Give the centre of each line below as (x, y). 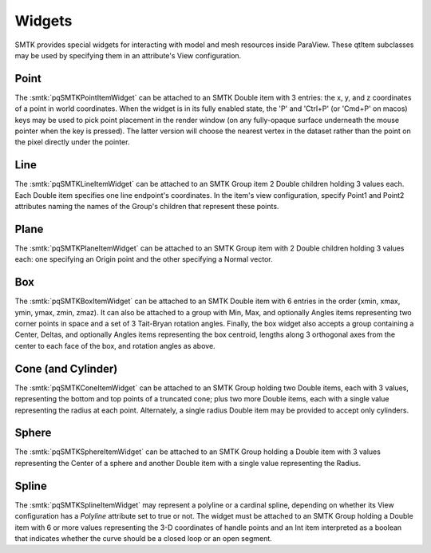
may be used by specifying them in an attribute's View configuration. (128, 55)
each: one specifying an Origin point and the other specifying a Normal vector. (144, 259)
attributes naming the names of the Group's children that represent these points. (147, 207)
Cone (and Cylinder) (66, 368)
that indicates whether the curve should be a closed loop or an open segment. (144, 538)
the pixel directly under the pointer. (72, 142)
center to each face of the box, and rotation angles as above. (115, 346)
